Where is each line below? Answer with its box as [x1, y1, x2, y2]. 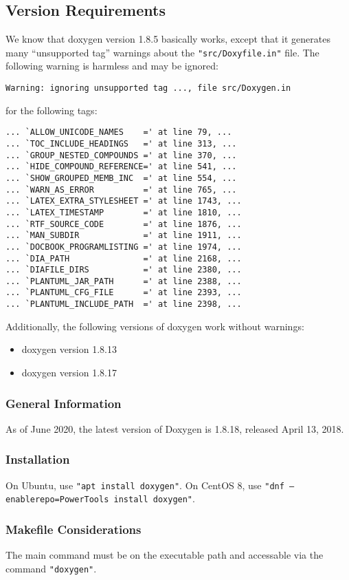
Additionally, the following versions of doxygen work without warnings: [5, 319, 304, 333]
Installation [5, 451, 70, 468]
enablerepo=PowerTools [5, 495, 109, 505]
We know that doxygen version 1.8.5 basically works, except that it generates [5, 32, 330, 46]
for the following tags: [5, 103, 98, 117]
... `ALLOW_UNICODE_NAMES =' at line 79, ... [5, 127, 232, 138]
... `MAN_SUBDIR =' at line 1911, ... [5, 230, 242, 241]
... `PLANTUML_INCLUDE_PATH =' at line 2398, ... [5, 299, 242, 310]
